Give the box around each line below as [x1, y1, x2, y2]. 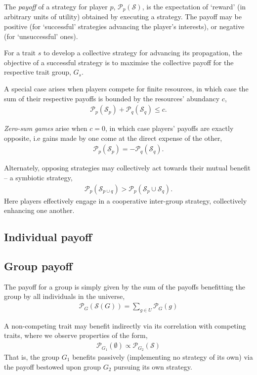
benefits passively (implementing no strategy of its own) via [72, 351, 253, 362]
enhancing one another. [4, 205, 75, 215]
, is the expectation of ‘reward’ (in [142, 1, 246, 11]
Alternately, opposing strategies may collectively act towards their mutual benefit [4, 163, 251, 173]
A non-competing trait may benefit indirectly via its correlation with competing [4, 320, 246, 331]
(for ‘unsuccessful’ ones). [4, 31, 78, 41]
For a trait [4, 47, 36, 58]
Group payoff [4, 258, 73, 274]
